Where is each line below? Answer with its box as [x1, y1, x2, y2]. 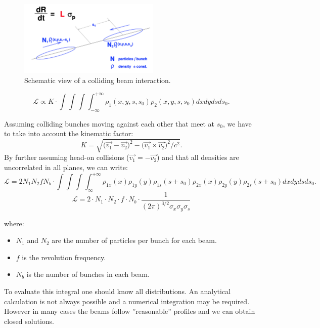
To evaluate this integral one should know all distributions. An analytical [4, 286, 231, 297]
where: [4, 218, 24, 228]
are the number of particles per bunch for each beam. [52, 235, 217, 245]
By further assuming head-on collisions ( [4, 152, 129, 162]
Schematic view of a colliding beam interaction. [24, 74, 171, 85]
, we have [222, 118, 252, 129]
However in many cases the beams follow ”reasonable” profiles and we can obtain [4, 306, 255, 316]
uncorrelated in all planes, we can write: [4, 161, 128, 172]
